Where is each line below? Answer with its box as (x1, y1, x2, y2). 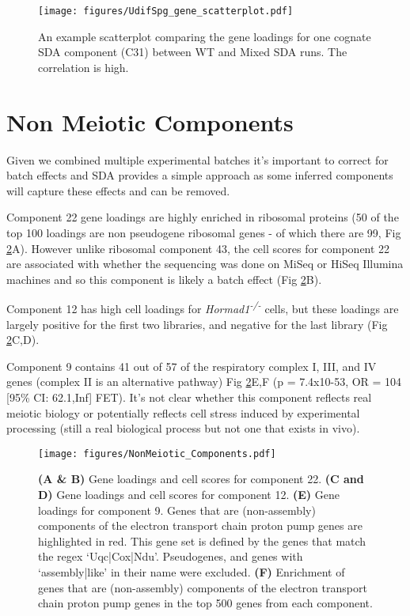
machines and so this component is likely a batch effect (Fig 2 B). (6, 270, 322, 287)
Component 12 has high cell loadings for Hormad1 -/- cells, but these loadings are (6, 298, 399, 316)
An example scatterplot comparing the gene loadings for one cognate (38, 28, 371, 44)
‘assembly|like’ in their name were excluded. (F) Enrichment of (38, 563, 345, 580)
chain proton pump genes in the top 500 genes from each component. (38, 595, 373, 611)
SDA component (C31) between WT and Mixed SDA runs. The (38, 43, 347, 60)
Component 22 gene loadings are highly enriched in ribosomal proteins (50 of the (6, 209, 399, 225)
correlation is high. (38, 59, 129, 75)
